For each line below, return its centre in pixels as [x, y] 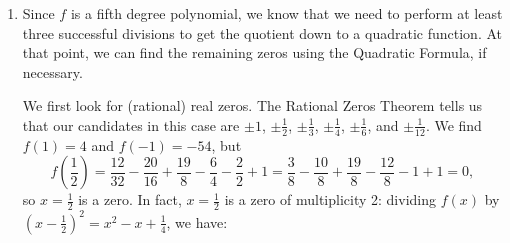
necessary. [52, 71]
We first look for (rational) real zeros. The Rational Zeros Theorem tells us [252, 105]
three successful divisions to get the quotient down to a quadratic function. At [262, 32]
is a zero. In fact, [130, 199]
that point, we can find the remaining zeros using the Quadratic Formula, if [254, 52]
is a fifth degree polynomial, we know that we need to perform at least [286, 13]
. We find [453, 124]
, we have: [197, 221]
